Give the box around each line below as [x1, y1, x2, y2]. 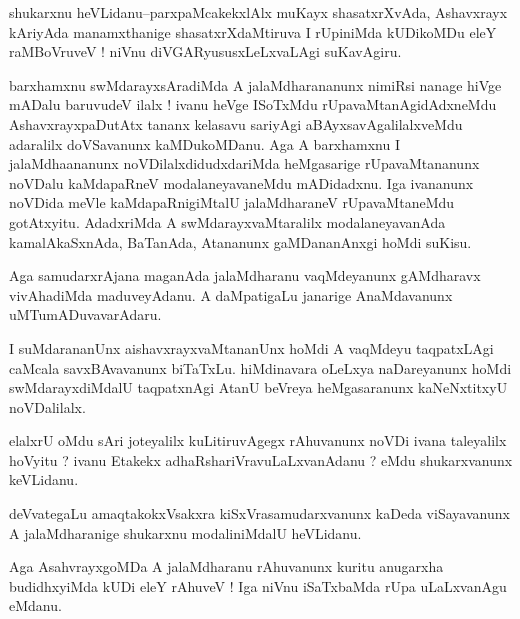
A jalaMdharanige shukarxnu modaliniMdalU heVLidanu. [9, 522, 362, 543]
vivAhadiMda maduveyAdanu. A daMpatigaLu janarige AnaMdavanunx [9, 284, 453, 305]
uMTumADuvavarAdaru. [9, 304, 162, 325]
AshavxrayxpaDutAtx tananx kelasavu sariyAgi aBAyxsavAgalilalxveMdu [9, 113, 463, 134]
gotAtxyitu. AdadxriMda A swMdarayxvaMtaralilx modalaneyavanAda [9, 211, 446, 232]
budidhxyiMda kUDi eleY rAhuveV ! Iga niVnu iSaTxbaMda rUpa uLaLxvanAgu [9, 575, 507, 596]
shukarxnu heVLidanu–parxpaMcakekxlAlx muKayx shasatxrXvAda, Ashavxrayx [9, 2, 508, 22]
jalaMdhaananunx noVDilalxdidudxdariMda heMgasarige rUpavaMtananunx [9, 153, 480, 174]
